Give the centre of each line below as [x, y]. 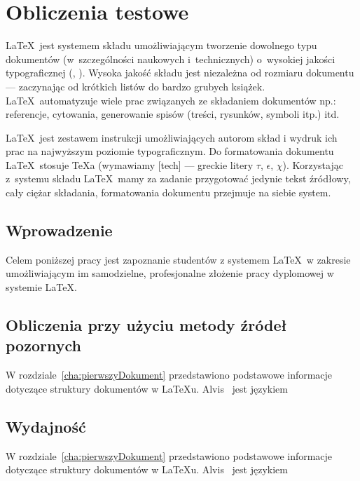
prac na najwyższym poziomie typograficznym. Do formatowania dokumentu [170, 151]
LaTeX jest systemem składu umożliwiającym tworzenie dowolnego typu [161, 45]
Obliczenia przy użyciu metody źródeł [146, 325]
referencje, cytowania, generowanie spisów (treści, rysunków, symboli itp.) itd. [173, 114]
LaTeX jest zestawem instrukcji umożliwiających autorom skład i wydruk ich [172, 137]
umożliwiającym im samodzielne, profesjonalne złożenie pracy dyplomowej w [170, 273]
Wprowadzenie [59, 230]
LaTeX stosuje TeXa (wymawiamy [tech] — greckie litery [130, 164]
